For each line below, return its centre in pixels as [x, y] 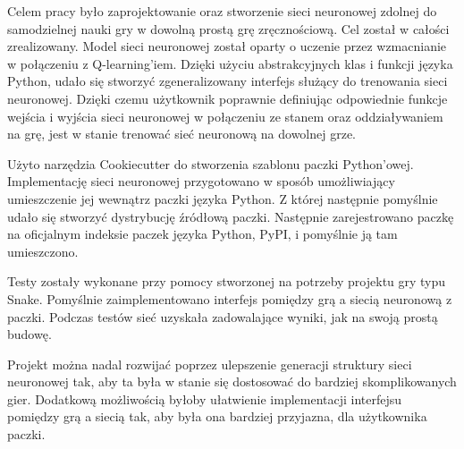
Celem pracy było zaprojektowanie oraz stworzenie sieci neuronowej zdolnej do [222, 11]
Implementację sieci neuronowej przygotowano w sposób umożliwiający [201, 181]
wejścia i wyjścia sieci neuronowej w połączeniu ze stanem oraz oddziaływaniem [225, 116]
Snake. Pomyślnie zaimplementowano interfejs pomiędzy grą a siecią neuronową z [230, 298]
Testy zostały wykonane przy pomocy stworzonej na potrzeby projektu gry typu [227, 281]
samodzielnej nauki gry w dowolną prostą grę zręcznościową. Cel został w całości [228, 28]
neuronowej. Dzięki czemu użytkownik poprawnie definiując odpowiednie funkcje [228, 98]
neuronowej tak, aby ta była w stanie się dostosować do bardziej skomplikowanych [232, 381]
